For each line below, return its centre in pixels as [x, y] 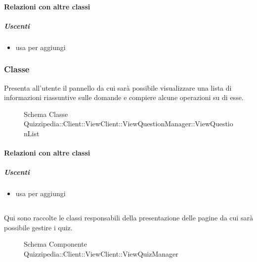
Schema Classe [46, 114]
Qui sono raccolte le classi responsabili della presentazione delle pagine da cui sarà [128, 218]
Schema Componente [55, 244]
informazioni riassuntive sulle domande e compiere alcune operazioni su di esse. [124, 97]
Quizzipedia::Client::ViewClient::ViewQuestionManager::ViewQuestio [128, 124]
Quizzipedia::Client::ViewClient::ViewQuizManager [101, 254]
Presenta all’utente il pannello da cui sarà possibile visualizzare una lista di [118, 87]
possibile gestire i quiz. [38, 227]
